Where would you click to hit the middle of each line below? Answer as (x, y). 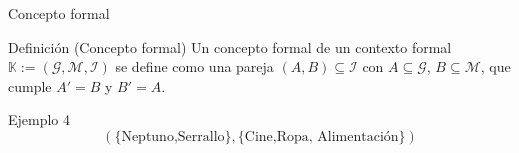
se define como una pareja (194, 66)
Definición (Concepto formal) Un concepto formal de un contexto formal (230, 46)
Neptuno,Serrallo (173, 136)
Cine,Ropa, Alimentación (321, 136)
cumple (30, 85)
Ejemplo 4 (39, 119)
